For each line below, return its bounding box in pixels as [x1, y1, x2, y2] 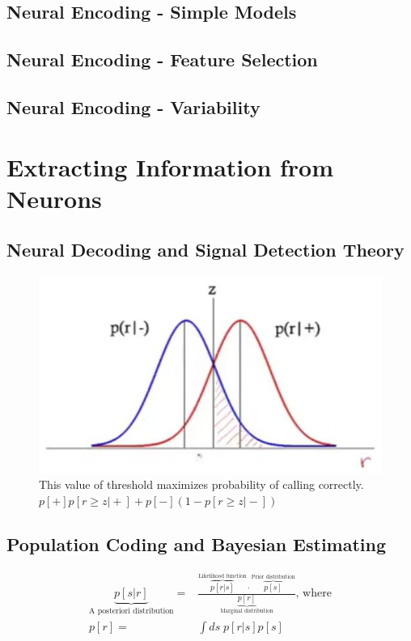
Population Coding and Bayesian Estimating [6, 531, 387, 556]
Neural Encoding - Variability [6, 94, 261, 119]
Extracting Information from [6, 150, 334, 183]
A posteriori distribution [89, 607, 174, 616]
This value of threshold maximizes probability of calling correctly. [39, 476, 364, 493]
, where [295, 588, 332, 600]
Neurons [6, 181, 102, 214]
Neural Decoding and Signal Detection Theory [6, 237, 405, 262]
